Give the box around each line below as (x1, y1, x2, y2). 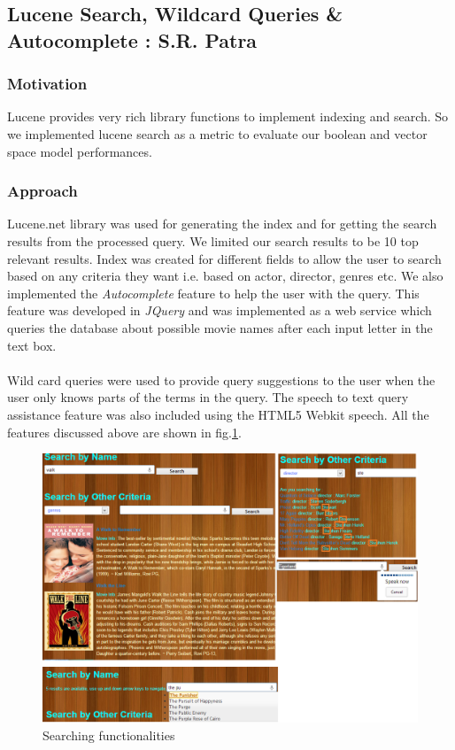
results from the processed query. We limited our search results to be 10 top (7, 231, 419, 250)
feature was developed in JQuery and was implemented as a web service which (7, 301, 432, 320)
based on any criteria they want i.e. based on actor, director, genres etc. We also (7, 267, 443, 285)
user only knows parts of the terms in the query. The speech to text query (7, 388, 409, 406)
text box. (7, 336, 57, 354)
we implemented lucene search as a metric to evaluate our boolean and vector (7, 124, 428, 143)
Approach (7, 180, 78, 202)
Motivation (7, 73, 88, 95)
